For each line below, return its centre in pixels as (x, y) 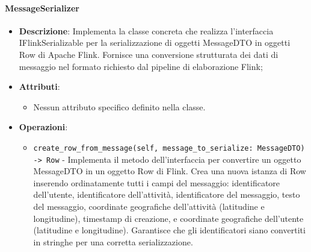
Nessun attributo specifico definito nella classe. (119, 106)
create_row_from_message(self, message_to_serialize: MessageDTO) (169, 148)
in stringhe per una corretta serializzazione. (113, 241)
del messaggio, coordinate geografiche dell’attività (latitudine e (149, 206)
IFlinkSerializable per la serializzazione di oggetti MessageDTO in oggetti (155, 43)
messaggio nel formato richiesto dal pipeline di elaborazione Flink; (141, 66)
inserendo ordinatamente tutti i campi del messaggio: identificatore (157, 182)
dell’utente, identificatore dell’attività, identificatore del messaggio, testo (167, 194)
